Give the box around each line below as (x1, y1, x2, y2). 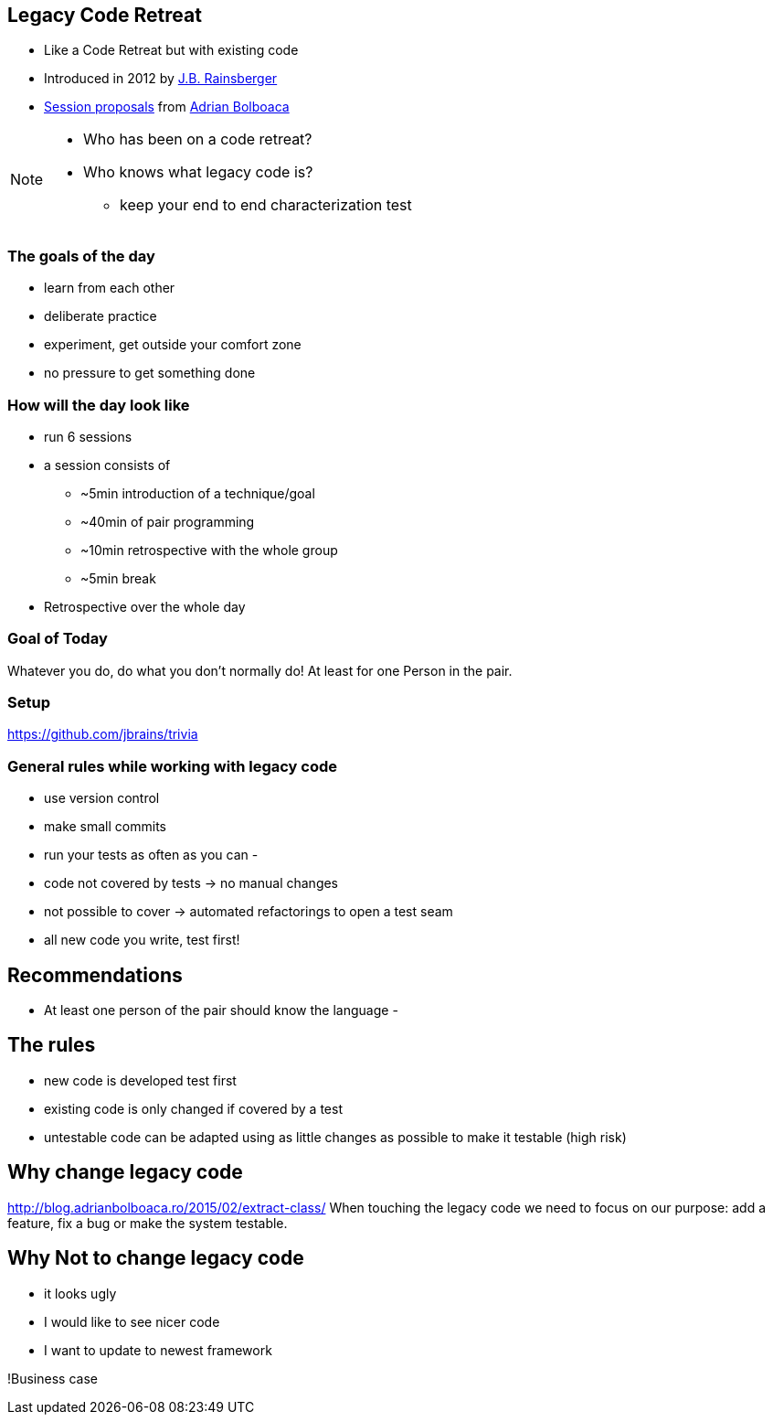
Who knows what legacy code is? (83, 163, 313, 182)
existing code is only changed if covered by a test (44, 1100, 343, 1117)
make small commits (44, 818, 166, 835)
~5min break (80, 570, 156, 586)
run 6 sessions (44, 428, 132, 444)
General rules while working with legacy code (7, 756, 338, 775)
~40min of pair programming (80, 513, 255, 529)
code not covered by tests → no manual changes (44, 875, 339, 892)
